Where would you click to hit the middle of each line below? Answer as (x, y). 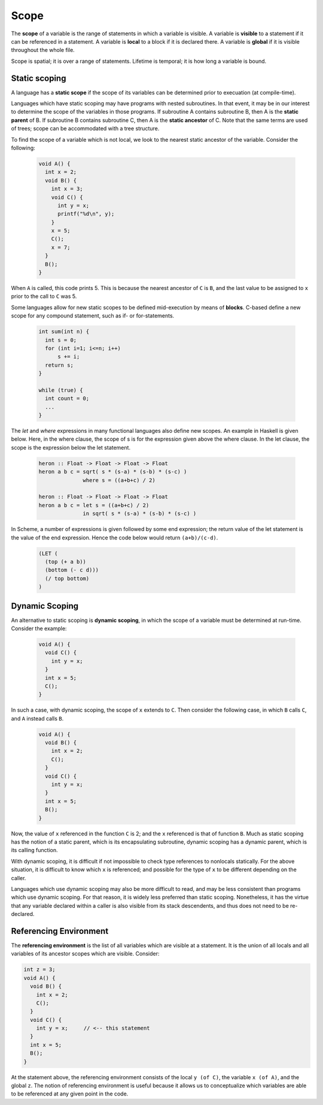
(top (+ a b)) (66, 561)
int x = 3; (67, 189)
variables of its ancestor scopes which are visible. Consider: (85, 954)
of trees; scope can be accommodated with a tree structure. (85, 129)
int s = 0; (61, 340)
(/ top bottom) (67, 578)
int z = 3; (39, 970)
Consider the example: (39, 628)
